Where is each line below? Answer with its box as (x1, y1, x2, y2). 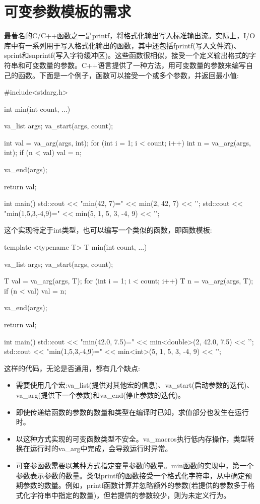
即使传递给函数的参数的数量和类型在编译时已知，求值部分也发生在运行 (16, 406, 249, 417)
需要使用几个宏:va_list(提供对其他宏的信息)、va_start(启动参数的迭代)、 (16, 380, 254, 390)
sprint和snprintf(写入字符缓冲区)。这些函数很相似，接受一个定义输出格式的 (4, 50, 249, 60)
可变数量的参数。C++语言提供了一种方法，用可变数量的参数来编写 (25, 59, 246, 70)
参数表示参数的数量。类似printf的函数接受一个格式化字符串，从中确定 (16, 470, 245, 480)
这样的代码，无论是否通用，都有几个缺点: (4, 363, 140, 373)
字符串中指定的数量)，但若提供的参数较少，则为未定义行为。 (30, 489, 231, 500)
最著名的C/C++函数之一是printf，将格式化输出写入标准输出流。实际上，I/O (4, 30, 255, 41)
